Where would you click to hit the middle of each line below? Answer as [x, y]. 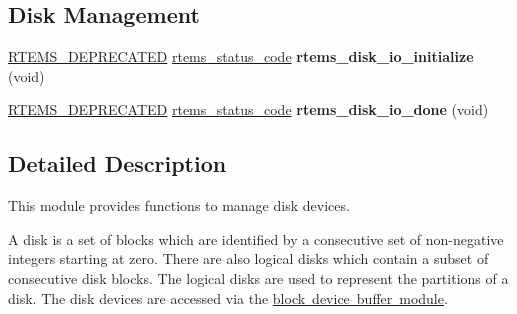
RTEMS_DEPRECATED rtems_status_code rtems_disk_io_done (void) [248, 109]
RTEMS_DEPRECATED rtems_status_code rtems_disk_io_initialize [241, 56]
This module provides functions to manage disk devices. [179, 205]
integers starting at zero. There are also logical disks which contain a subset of [248, 258]
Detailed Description [117, 163]
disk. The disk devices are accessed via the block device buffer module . [228, 297]
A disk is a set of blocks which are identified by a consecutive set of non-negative [256, 238]
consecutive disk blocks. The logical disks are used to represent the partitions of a [258, 277]
